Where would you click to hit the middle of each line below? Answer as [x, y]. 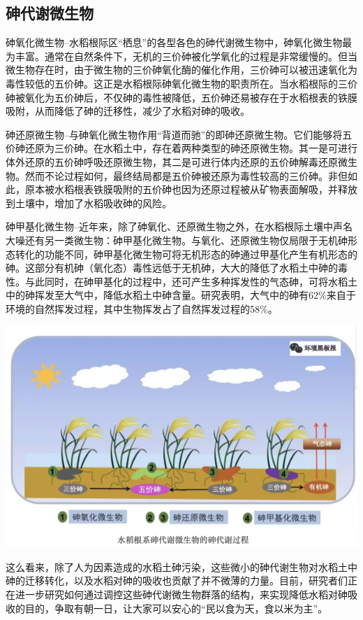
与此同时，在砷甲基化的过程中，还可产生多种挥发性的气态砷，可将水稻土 [191, 281]
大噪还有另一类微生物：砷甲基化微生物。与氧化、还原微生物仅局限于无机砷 [177, 240]
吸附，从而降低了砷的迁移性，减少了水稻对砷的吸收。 [128, 111]
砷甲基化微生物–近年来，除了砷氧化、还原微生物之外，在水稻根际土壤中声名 [179, 226]
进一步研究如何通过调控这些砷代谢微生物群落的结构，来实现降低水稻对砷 [181, 594]
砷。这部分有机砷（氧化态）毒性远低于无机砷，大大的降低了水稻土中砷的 [172, 268]
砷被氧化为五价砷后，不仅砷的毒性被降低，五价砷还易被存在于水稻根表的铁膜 [181, 97]
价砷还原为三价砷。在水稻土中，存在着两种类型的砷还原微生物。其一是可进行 [181, 148]
